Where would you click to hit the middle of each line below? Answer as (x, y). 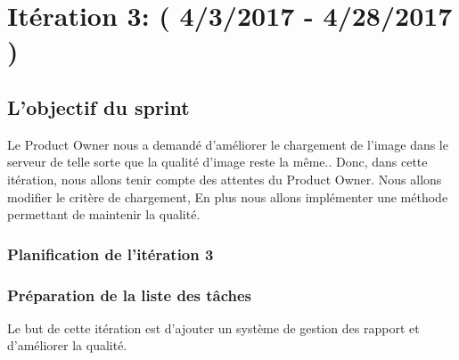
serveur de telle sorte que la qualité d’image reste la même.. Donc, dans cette (217, 162)
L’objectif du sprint (98, 106)
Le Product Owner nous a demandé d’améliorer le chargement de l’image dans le (228, 144)
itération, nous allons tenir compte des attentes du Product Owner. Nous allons (225, 179)
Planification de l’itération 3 (111, 254)
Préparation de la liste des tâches (129, 295)
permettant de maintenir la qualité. (104, 214)
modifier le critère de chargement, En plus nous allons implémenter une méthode (228, 196)
